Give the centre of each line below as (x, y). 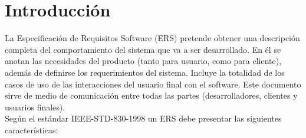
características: (32, 129)
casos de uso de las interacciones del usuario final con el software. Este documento (153, 84)
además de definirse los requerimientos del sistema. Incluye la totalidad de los (145, 72)
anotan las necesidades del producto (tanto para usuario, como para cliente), (143, 61)
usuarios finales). (35, 107)
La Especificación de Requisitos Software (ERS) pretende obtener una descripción (152, 38)
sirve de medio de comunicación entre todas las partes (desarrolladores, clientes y (151, 95)
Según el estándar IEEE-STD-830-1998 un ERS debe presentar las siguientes (143, 118)
